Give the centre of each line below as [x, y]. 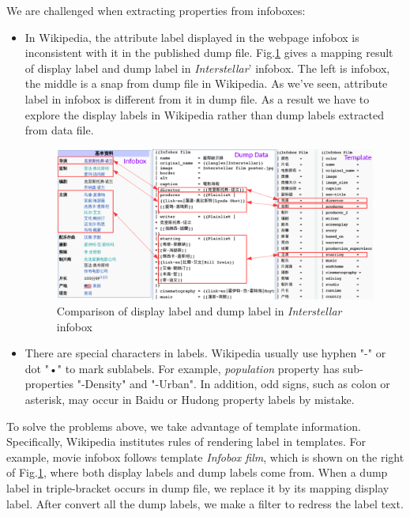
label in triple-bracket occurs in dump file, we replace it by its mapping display [198, 488]
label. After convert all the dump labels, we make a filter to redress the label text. [205, 503]
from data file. [59, 130]
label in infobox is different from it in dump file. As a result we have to [197, 98]
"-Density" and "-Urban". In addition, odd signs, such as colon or [233, 384]
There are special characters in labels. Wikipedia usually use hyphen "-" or [205, 353]
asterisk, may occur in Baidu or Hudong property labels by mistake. [190, 400]
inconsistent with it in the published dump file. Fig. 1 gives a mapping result [209, 53]
